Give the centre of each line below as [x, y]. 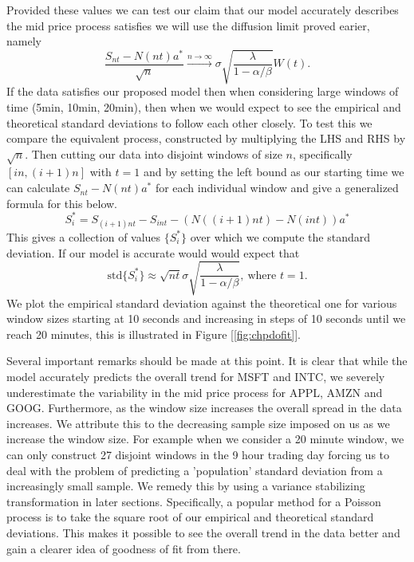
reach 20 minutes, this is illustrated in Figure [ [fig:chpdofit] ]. [154, 334]
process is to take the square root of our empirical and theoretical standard [190, 517]
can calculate [38, 188]
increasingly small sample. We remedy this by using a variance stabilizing [186, 486]
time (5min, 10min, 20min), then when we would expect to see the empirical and [204, 106]
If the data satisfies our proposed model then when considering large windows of [203, 91]
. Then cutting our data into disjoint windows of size [154, 153]
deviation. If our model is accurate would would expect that [153, 252]
